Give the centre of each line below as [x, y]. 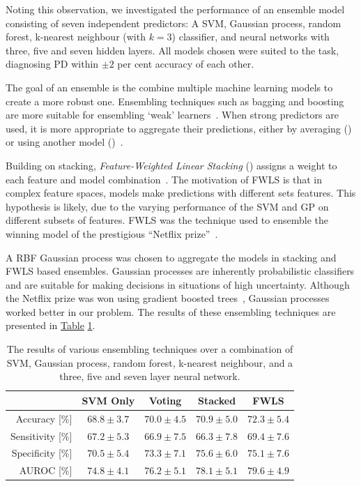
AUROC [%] [46, 470]
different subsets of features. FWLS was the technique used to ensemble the [167, 220]
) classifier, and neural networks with [251, 37]
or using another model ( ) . [64, 142]
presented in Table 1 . [51, 325]
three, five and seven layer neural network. [150, 376]
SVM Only [108, 400]
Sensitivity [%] [41, 435]
